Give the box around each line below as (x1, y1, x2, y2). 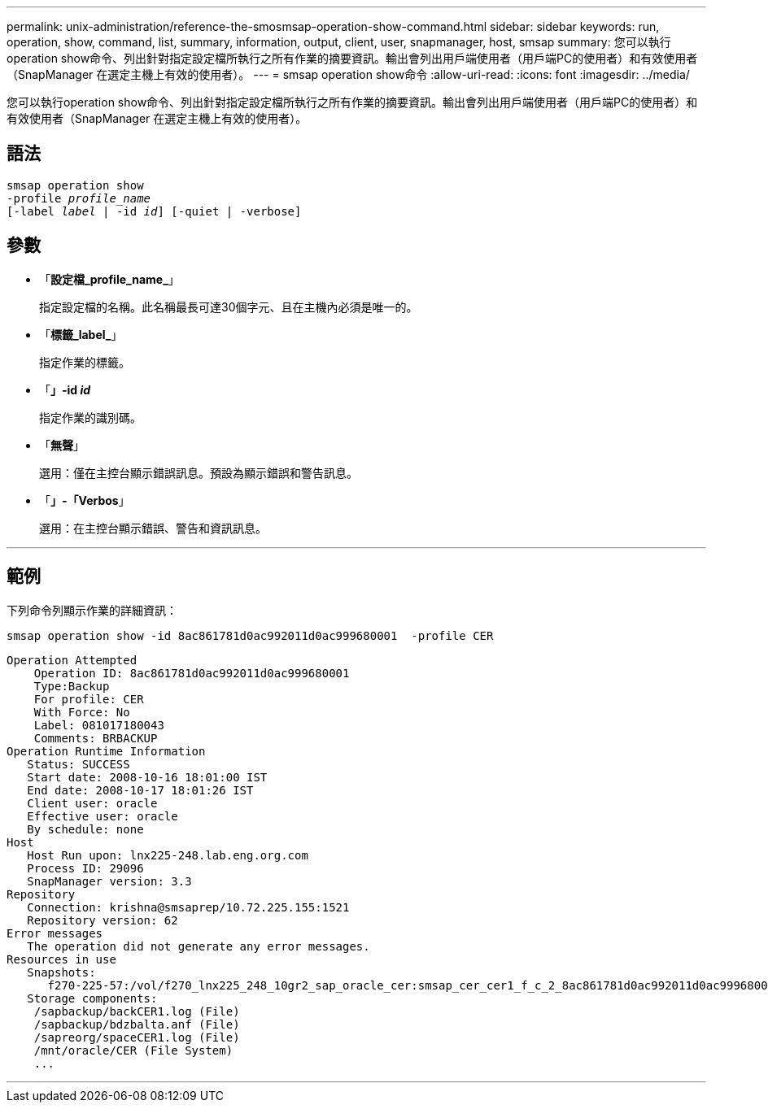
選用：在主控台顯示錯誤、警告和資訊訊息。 (39, 520, 267, 535)
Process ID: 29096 (27, 861, 144, 875)
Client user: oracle (27, 796, 158, 810)
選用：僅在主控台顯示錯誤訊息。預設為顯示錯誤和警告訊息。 (39, 465, 358, 480)
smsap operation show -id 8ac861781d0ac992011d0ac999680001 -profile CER (7, 628, 494, 642)
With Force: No (33, 705, 130, 719)
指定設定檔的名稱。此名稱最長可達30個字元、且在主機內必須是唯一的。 (39, 299, 418, 314)
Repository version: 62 (27, 913, 178, 927)
